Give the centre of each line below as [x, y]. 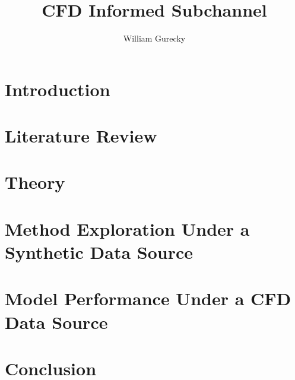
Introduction [58, 89]
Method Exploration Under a [127, 228]
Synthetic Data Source [99, 252]
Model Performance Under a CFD [148, 298]
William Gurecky [154, 38]
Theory [35, 182]
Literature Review [81, 136]
